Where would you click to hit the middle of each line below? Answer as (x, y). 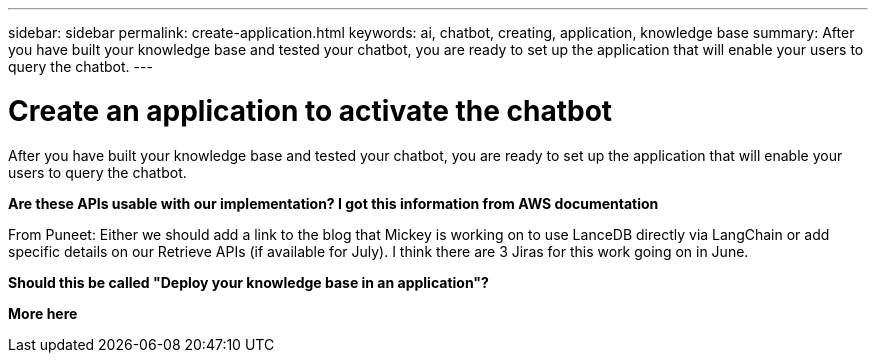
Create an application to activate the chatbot (310, 110)
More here (43, 313)
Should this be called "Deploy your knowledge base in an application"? (248, 282)
